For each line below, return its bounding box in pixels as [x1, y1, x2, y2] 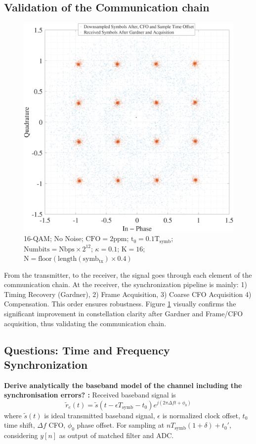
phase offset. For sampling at [77, 420, 165, 430]
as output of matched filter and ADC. [59, 430, 174, 440]
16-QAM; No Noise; [24, 233, 84, 244]
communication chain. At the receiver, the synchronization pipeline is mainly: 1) [4, 279, 247, 290]
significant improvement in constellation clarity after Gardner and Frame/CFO [4, 308, 243, 319]
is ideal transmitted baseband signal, [44, 410, 155, 420]
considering [4, 430, 38, 440]
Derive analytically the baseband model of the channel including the [4, 380, 242, 390]
